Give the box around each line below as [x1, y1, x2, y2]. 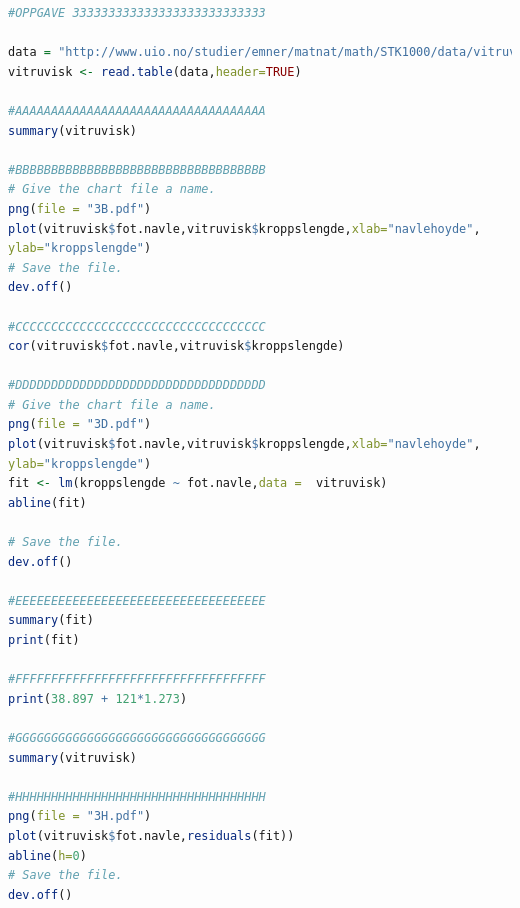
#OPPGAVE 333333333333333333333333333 [8, 6, 266, 20]
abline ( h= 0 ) [8, 848, 87, 863]
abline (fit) [8, 495, 87, 510]
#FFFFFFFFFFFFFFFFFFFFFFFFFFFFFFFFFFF [8, 672, 266, 687]
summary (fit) [8, 613, 94, 628]
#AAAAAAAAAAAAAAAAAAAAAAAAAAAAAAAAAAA [8, 103, 266, 118]
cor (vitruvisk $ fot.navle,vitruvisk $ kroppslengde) [8, 339, 345, 354]
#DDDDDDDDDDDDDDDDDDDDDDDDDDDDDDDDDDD [8, 378, 266, 393]
